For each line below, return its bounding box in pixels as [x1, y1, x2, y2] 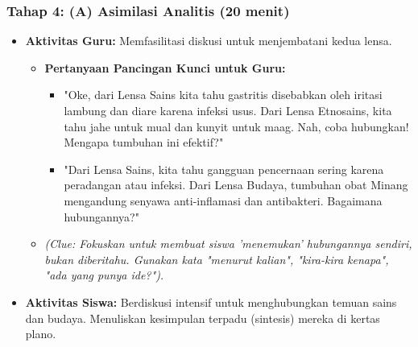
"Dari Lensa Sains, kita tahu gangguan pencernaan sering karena [64, 160, 384, 177]
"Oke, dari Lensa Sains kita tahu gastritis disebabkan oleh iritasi [64, 86, 383, 103]
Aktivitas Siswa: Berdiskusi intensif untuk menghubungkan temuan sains [25, 293, 397, 310]
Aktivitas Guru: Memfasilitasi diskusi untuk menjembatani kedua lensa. [25, 32, 392, 49]
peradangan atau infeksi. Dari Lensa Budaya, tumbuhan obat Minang [64, 176, 408, 193]
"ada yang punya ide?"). [44, 266, 164, 283]
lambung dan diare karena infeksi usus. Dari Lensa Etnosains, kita [64, 102, 392, 118]
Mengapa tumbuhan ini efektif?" [64, 134, 224, 151]
